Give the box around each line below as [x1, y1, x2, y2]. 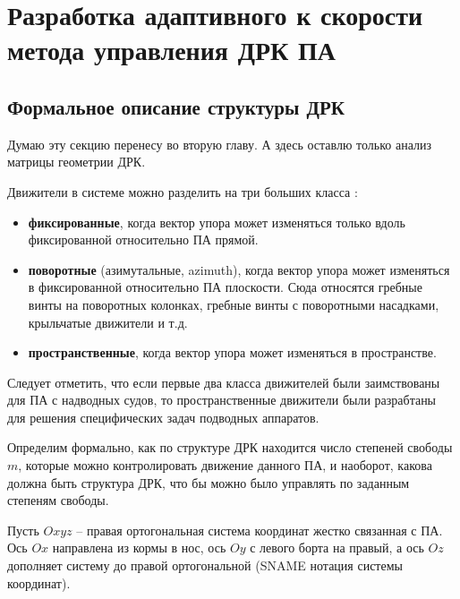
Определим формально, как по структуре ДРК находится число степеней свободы [7, 438, 453, 457]
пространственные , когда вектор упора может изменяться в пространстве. [28, 343, 437, 362]
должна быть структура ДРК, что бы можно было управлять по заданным [7, 473, 410, 492]
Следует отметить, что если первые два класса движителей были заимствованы [7, 372, 440, 391]
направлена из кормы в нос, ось [52, 538, 226, 557]
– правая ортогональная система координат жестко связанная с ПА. [76, 520, 443, 539]
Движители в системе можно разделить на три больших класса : [7, 182, 358, 201]
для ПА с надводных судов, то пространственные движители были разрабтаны [7, 390, 437, 409]
